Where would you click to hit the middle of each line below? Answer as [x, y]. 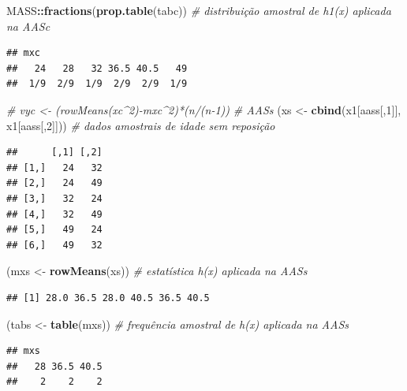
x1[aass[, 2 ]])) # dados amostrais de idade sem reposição [141, 125]
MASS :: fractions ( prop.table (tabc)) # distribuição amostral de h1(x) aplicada [199, 10]
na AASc [28, 26]
